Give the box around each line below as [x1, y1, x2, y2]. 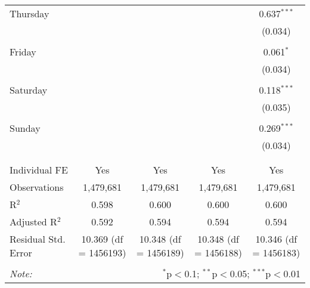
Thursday [10, 7, 49, 20]
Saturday [10, 83, 48, 97]
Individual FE [10, 163, 68, 176]
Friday [10, 45, 36, 58]
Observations [10, 180, 64, 194]
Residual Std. [10, 232, 66, 246]
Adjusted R [10, 215, 57, 228]
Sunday [10, 121, 41, 135]
